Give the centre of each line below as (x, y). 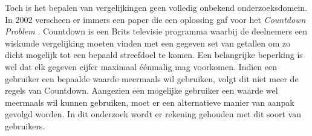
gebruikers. (25, 125)
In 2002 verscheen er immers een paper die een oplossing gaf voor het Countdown (155, 19)
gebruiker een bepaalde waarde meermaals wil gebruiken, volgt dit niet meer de (152, 78)
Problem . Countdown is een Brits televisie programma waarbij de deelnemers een (156, 31)
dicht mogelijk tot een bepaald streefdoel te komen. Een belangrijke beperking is (154, 55)
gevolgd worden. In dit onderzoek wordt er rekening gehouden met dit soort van (153, 114)
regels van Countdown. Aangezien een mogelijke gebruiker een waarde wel (141, 90)
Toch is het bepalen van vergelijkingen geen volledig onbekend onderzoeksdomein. (156, 7)
